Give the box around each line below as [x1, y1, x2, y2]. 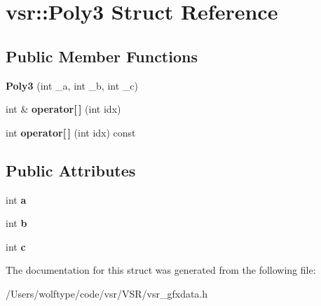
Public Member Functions [6, 45, 198, 67]
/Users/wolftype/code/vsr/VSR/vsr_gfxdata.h [6, 286, 208, 300]
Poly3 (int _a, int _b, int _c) [6, 78, 138, 92]
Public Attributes [6, 159, 136, 181]
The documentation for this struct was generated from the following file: [6, 263, 316, 277]
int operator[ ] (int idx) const [6, 125, 136, 139]
